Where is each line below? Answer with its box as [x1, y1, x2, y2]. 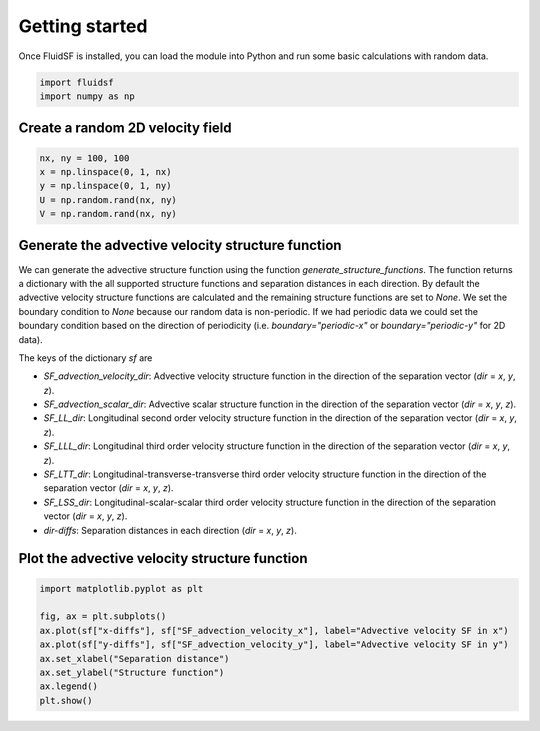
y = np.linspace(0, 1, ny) [39, 180, 172, 192]
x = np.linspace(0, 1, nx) [39, 166, 172, 177]
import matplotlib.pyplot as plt [39, 583, 204, 594]
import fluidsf [39, 76, 114, 88]
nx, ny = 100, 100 [39, 152, 130, 164]
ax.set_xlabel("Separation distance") [39, 653, 230, 664]
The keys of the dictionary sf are [18, 351, 153, 364]
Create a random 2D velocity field [18, 120, 232, 137]
